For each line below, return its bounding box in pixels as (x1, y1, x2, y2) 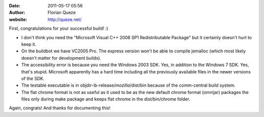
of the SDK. (21, 75, 44, 81)
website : (9, 16, 27, 22)
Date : (9, 3, 21, 8)
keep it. (21, 41, 37, 47)
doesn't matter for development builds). (21, 55, 101, 61)
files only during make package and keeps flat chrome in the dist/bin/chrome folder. (21, 96, 191, 102)
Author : (9, 10, 25, 16)
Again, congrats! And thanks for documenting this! (9, 105, 111, 111)
